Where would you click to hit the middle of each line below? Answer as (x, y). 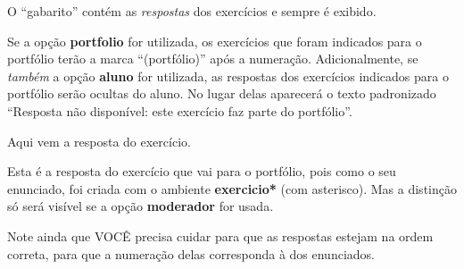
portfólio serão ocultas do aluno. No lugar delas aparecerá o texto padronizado (222, 93)
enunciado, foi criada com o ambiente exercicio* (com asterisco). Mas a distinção (232, 188)
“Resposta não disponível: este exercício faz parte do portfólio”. (180, 110)
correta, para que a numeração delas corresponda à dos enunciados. (191, 253)
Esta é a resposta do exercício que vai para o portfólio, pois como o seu (202, 171)
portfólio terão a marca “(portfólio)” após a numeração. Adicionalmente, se (213, 59)
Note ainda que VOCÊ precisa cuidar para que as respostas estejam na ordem (220, 235)
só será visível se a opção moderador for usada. (141, 206)
